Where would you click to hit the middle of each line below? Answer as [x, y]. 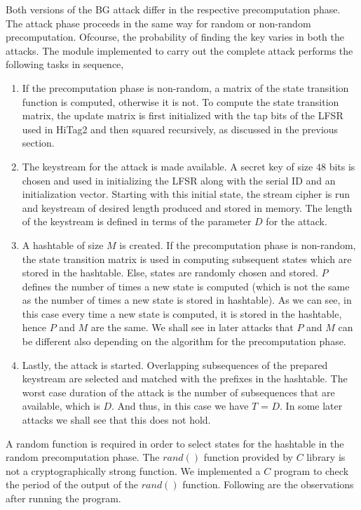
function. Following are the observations [268, 484]
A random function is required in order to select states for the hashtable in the [175, 443]
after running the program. [63, 498]
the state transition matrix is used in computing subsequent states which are [187, 259]
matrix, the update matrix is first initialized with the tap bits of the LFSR [183, 115]
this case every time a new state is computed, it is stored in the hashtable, [182, 313]
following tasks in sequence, [65, 64]
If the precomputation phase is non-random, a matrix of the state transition [185, 87]
